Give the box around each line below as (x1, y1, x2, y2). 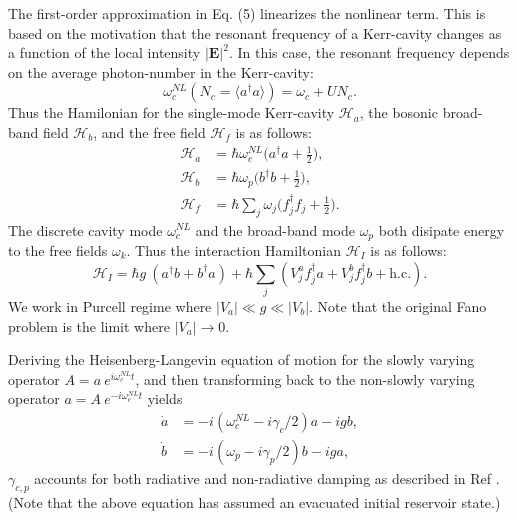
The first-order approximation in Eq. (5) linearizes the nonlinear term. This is (8, 3, 486, 23)
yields (147, 388, 183, 409)
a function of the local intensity (8, 42, 201, 63)
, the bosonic (359, 102, 438, 123)
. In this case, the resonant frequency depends (228, 42, 510, 63)
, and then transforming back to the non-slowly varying (135, 368, 475, 389)
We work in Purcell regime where (8, 295, 212, 316)
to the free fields (8, 240, 108, 261)
